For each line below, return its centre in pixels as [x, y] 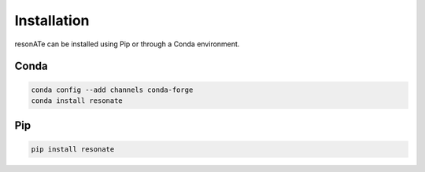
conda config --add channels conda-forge [112, 90]
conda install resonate [77, 101]
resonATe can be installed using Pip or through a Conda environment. [127, 44]
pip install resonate [73, 149]
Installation [52, 20]
